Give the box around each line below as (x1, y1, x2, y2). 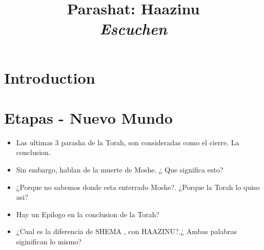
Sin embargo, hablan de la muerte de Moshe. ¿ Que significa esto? (16, 164, 224, 175)
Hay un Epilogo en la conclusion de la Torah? (16, 208, 159, 219)
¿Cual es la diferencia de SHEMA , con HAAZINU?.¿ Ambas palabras (16, 226, 237, 237)
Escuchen (99, 18, 167, 40)
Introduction (4, 67, 95, 88)
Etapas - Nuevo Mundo (4, 107, 173, 128)
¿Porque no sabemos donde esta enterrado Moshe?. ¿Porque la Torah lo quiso (16, 181, 260, 192)
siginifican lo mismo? (16, 236, 82, 247)
